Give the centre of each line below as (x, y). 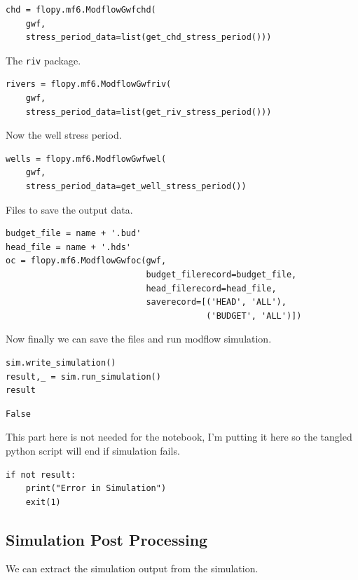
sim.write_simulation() (61, 362)
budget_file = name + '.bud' (74, 234)
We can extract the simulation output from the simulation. (132, 568)
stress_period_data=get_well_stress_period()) (136, 186)
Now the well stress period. (64, 135)
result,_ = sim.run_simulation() (83, 377)
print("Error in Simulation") (96, 489)
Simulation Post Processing (107, 539)
